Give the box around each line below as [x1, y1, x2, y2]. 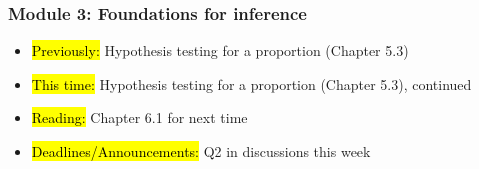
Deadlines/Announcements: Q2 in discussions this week [31, 141, 371, 161]
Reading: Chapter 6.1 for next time [31, 107, 248, 128]
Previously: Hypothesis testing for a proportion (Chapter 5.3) [31, 40, 409, 61]
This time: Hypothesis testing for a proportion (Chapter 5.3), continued [31, 73, 472, 94]
